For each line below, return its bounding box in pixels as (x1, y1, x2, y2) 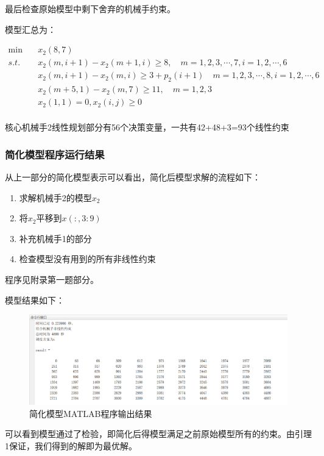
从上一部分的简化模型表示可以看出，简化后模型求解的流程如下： (5, 170, 261, 183)
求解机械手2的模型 (19, 191, 92, 204)
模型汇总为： (5, 23, 56, 35)
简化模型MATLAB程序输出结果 (29, 407, 152, 419)
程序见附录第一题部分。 (5, 273, 99, 285)
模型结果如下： (5, 293, 65, 306)
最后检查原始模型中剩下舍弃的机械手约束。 (5, 2, 175, 15)
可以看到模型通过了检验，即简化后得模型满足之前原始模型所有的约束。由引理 (5, 427, 312, 440)
